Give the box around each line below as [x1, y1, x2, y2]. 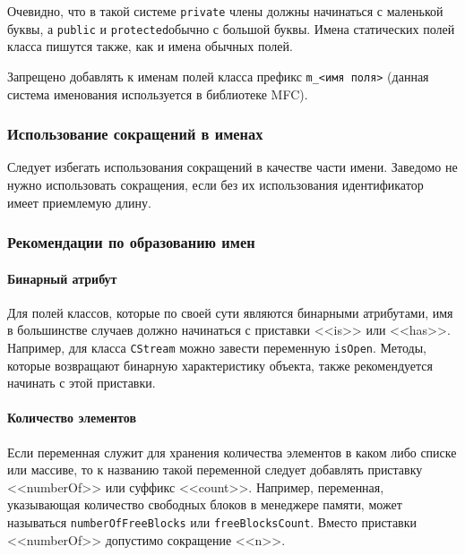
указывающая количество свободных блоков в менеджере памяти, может [7, 495, 402, 514]
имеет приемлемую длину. [7, 192, 151, 211]
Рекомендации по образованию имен [7, 231, 255, 253]
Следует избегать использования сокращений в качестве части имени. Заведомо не [7, 158, 458, 176]
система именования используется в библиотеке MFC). [7, 84, 308, 103]
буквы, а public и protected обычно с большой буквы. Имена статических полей [7, 19, 455, 38]
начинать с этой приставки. [7, 373, 156, 392]
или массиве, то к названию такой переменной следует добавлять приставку [7, 460, 423, 479]
